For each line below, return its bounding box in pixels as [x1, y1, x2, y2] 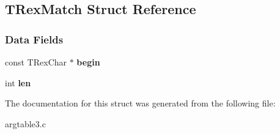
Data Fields [5, 31, 64, 47]
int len [5, 76, 31, 89]
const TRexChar [5, 56, 67, 68]
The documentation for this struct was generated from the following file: [5, 97, 276, 110]
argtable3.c [5, 117, 46, 130]
